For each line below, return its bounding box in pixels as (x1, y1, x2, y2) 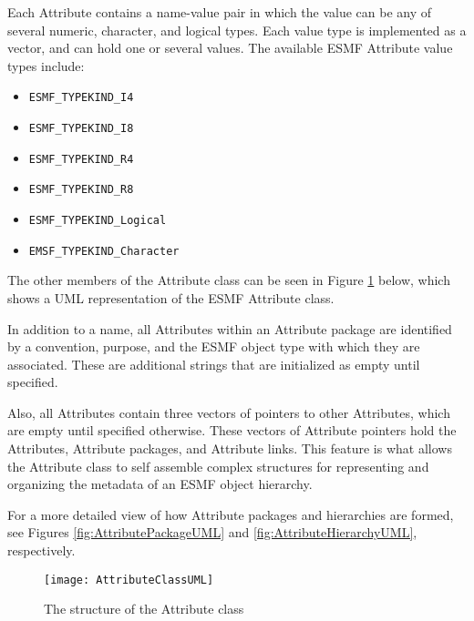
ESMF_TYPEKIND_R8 (28, 183, 134, 197)
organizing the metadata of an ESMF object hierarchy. (7, 474, 313, 494)
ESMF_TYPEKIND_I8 (28, 122, 134, 136)
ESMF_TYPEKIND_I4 (28, 91, 134, 105)
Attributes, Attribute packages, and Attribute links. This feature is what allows (7, 439, 452, 458)
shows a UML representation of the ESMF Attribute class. (7, 288, 335, 307)
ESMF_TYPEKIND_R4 (28, 152, 134, 166)
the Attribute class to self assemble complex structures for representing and (7, 456, 429, 475)
